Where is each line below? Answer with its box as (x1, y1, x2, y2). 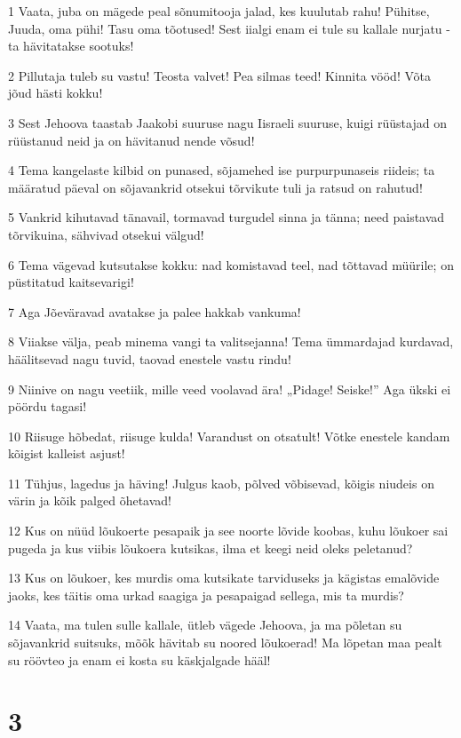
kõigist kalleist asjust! (8, 444, 125, 463)
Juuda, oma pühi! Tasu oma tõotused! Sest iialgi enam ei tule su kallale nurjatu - (8, 19, 450, 37)
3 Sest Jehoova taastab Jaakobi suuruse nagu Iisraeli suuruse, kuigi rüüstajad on (8, 113, 447, 131)
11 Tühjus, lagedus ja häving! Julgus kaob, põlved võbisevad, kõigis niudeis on (8, 473, 434, 492)
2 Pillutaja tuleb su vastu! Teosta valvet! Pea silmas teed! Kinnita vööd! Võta (8, 66, 431, 84)
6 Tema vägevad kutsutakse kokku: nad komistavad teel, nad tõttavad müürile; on (8, 255, 454, 274)
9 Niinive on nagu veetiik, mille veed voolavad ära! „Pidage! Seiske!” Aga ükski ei (8, 379, 451, 398)
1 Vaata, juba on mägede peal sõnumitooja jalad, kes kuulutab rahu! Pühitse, (8, 2, 430, 20)
